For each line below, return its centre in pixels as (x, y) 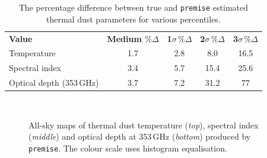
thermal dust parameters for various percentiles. (133, 19)
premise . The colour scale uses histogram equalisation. (128, 148)
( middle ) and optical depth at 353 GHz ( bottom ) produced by (140, 136)
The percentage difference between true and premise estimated (133, 7)
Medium (124, 38)
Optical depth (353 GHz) (54, 83)
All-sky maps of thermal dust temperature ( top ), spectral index (144, 125)
